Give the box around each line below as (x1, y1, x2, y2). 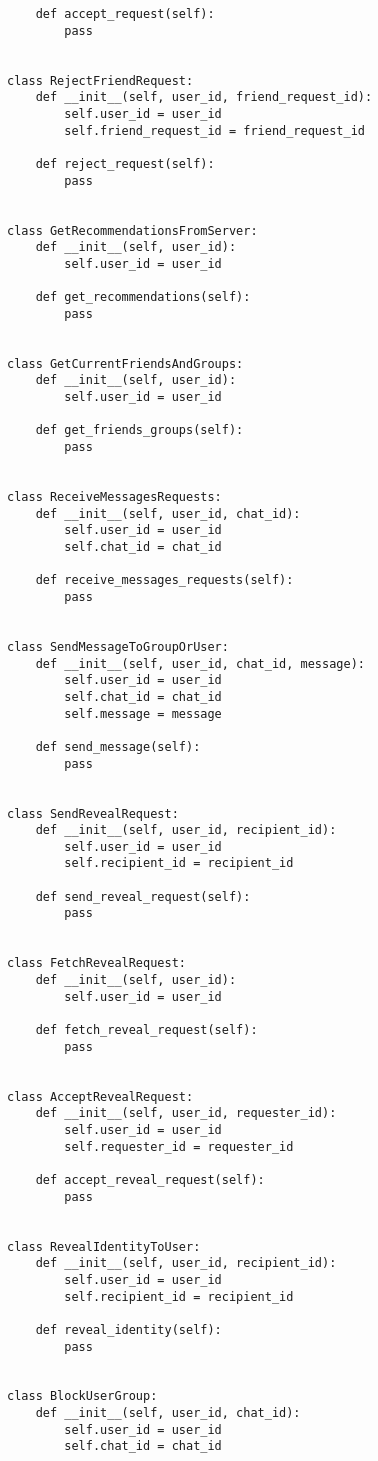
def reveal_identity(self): (35, 1322, 222, 1337)
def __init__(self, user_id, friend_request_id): (35, 90, 373, 105)
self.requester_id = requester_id (64, 1139, 294, 1154)
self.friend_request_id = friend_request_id (64, 123, 365, 138)
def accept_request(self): (35, 7, 215, 21)
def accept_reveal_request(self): (35, 1172, 265, 1187)
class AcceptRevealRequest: (7, 1089, 194, 1104)
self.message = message (64, 706, 222, 721)
